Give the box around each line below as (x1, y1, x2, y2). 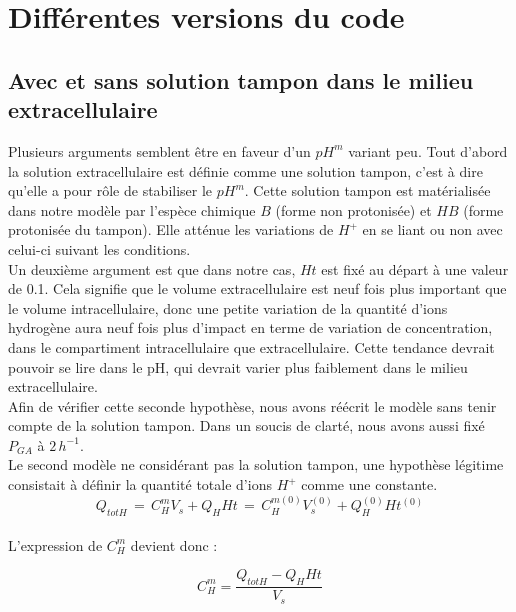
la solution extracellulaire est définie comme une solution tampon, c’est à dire (8, 160, 483, 181)
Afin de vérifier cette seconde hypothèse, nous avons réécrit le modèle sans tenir (8, 395, 497, 416)
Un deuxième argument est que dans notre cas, (8, 258, 296, 279)
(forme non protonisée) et (275, 199, 432, 220)
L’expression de (8, 534, 103, 555)
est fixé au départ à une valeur (321, 258, 509, 279)
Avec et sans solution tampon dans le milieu (8, 64, 474, 95)
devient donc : (130, 534, 218, 555)
